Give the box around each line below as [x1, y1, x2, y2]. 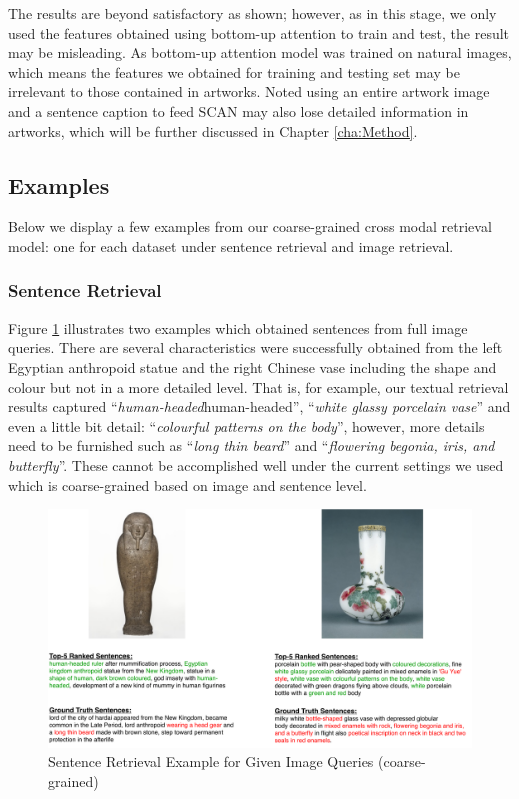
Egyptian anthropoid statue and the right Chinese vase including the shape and [8, 356, 497, 377]
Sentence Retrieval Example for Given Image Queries [48, 751, 374, 772]
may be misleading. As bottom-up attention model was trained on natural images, [8, 42, 512, 63]
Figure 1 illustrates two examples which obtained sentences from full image [8, 317, 468, 338]
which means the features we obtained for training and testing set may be [8, 61, 460, 82]
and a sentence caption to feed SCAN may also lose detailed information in [8, 100, 469, 121]
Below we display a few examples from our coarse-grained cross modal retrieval [8, 216, 492, 237]
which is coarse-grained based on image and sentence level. [8, 474, 367, 495]
